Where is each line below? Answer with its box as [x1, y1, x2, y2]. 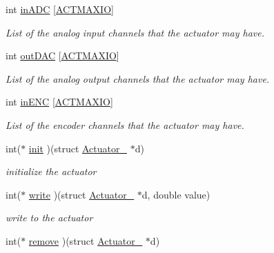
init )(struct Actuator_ [28, 141, 127, 155]
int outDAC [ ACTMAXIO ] [6, 48, 119, 63]
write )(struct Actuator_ [28, 187, 135, 201]
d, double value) [141, 187, 211, 201]
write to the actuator [6, 210, 93, 225]
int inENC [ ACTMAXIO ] [6, 94, 113, 109]
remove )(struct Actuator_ [28, 233, 143, 247]
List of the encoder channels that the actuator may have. [6, 117, 244, 132]
